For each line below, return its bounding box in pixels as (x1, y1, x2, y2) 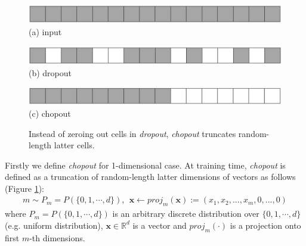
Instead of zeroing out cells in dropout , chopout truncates (29, 127, 236, 139)
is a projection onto (230, 219, 301, 231)
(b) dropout (29, 66, 72, 79)
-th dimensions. (29, 231, 85, 244)
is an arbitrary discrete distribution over (112, 207, 259, 220)
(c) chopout (29, 107, 71, 119)
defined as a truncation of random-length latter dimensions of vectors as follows (5, 170, 296, 183)
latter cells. (54, 139, 95, 151)
